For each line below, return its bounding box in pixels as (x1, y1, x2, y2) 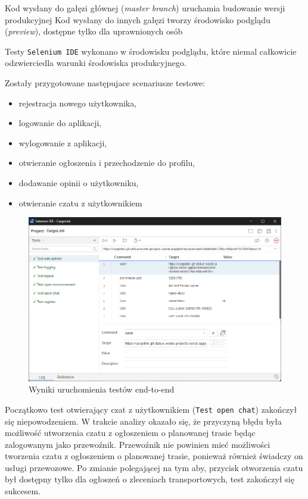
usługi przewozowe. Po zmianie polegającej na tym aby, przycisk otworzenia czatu (5, 461, 303, 473)
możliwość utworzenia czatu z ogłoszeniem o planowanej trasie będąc (5, 426, 256, 439)
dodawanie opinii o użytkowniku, (18, 177, 139, 189)
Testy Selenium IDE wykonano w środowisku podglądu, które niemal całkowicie (5, 45, 297, 57)
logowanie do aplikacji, (18, 117, 102, 129)
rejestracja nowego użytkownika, (18, 96, 137, 109)
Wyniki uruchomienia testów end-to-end (29, 383, 175, 396)
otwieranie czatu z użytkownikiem (18, 196, 142, 209)
